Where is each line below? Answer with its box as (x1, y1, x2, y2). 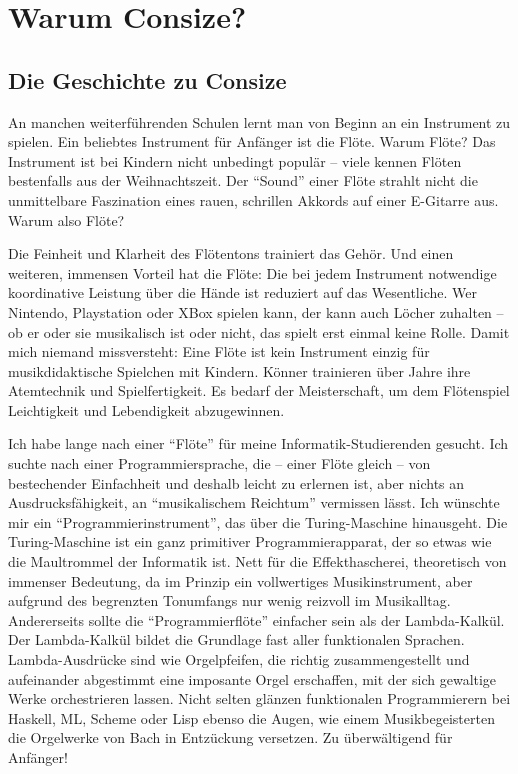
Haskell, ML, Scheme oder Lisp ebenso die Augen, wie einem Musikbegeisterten (8, 707, 495, 728)
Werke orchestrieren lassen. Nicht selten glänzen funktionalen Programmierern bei (8, 688, 511, 709)
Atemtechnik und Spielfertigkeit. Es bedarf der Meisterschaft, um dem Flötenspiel (8, 380, 510, 401)
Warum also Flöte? (8, 209, 125, 230)
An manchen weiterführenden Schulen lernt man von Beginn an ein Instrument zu (8, 111, 511, 132)
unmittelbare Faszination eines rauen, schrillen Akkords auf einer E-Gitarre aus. (8, 189, 499, 210)
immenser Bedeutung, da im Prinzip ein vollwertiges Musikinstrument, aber (8, 570, 473, 591)
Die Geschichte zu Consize (8, 64, 287, 95)
